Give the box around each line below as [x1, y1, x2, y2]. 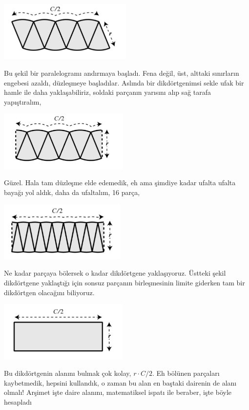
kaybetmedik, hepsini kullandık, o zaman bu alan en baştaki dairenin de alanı [4, 377, 237, 388]
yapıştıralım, [4, 96, 41, 107]
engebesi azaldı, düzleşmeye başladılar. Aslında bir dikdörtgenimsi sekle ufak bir [4, 77, 244, 87]
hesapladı [4, 397, 32, 407]
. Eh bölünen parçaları [152, 368, 220, 378]
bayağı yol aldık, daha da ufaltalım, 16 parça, [4, 187, 140, 197]
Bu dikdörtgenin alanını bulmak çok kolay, [4, 368, 131, 378]
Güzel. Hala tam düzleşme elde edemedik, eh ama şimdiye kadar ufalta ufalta [4, 177, 236, 188]
